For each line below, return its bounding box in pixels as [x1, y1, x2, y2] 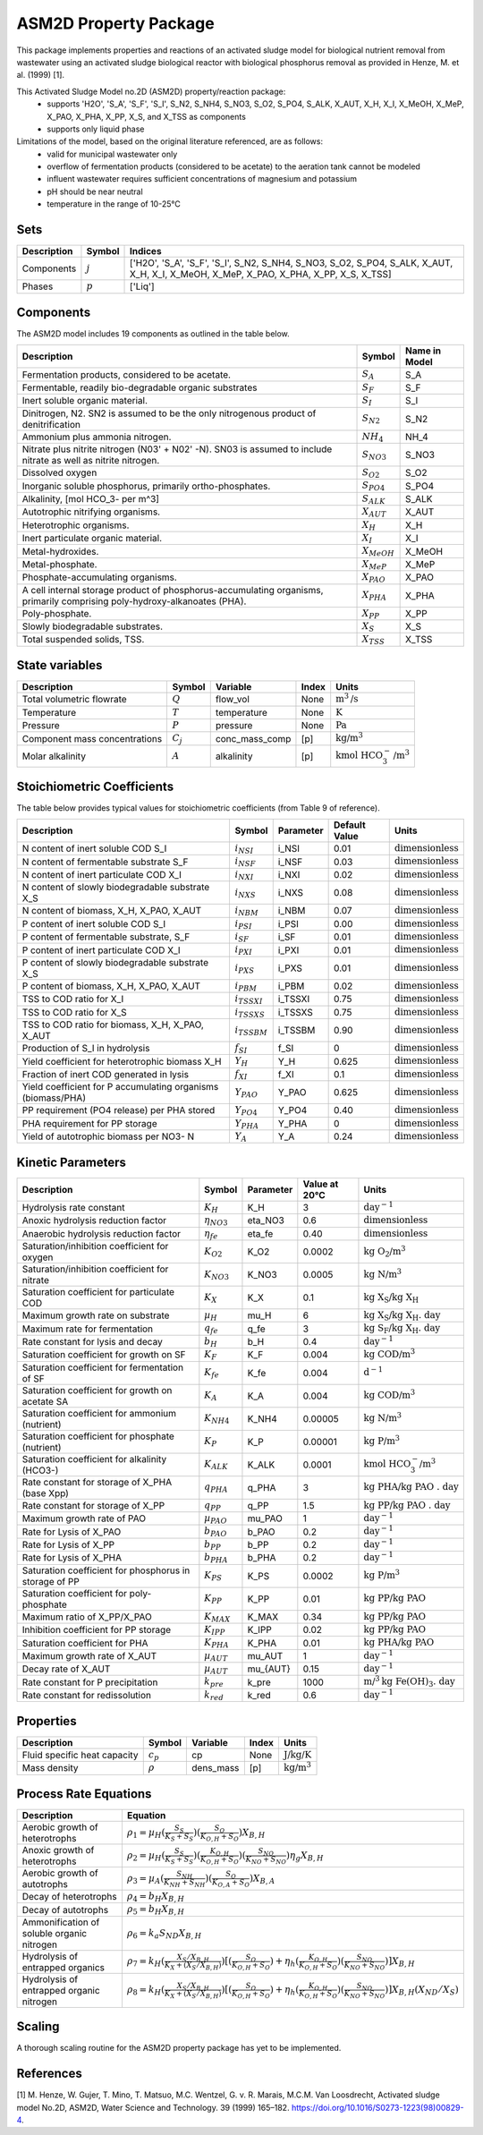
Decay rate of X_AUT [21, 1663, 111, 1675]
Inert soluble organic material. [21, 395, 148, 407]
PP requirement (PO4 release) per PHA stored [21, 1104, 216, 1117]
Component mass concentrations [21, 732, 163, 744]
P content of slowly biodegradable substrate [21, 956, 209, 968]
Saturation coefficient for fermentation [21, 1361, 183, 1374]
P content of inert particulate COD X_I [21, 944, 181, 957]
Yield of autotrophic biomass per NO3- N [21, 1130, 195, 1143]
